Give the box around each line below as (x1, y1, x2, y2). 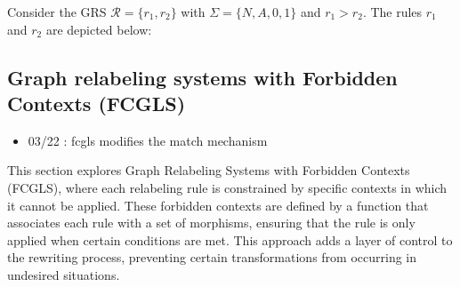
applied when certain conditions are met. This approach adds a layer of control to (7, 230, 453, 249)
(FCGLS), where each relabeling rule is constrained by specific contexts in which (7, 178, 448, 196)
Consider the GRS (7, 3, 107, 20)
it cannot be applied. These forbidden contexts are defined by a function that (7, 195, 429, 214)
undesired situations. (7, 265, 120, 283)
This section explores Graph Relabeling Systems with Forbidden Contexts (7, 161, 410, 179)
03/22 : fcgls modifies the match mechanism (28, 131, 268, 149)
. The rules (362, 3, 423, 20)
